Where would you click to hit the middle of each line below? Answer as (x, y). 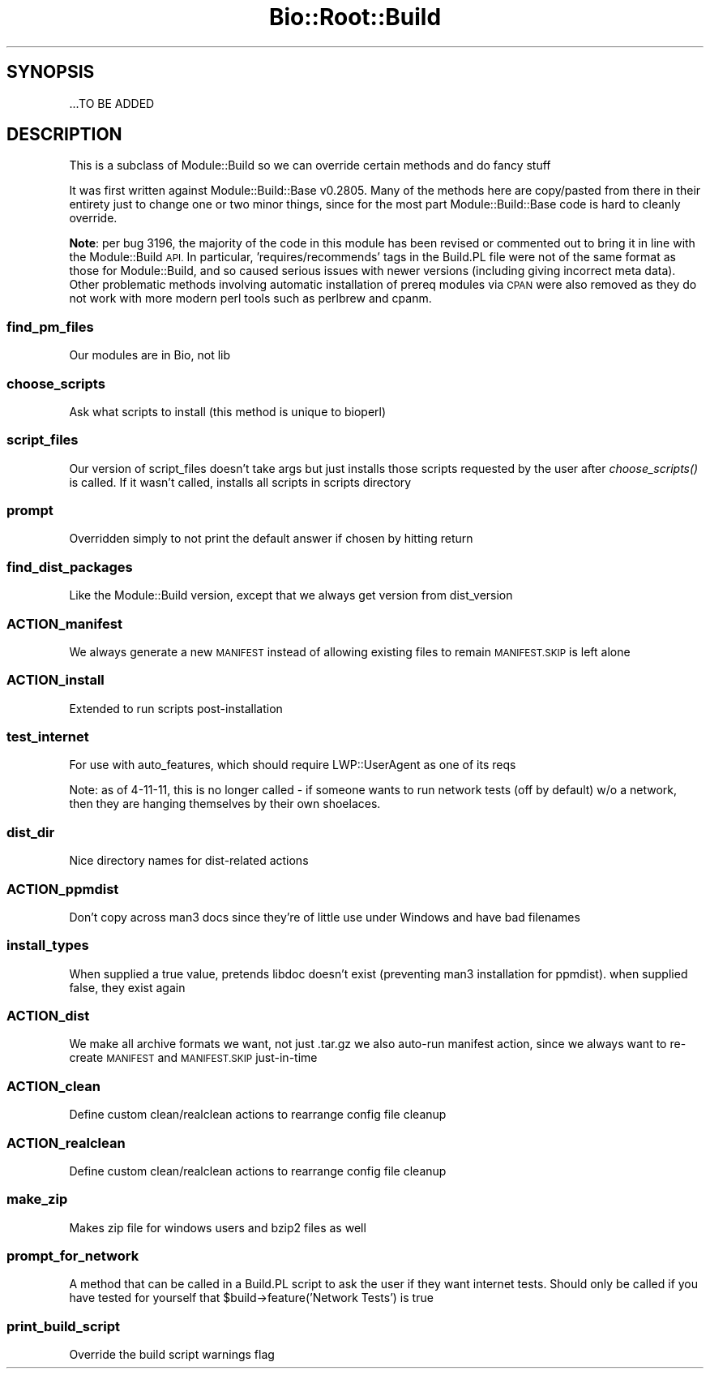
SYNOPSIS (51, 72)
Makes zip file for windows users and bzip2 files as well (218, 1227)
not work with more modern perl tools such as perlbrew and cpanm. (250, 299)
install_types (48, 945)
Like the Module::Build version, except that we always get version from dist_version (291, 595)
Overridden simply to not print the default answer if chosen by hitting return (271, 539)
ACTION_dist (48, 1016)
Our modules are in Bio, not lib (150, 355)
